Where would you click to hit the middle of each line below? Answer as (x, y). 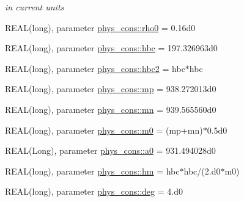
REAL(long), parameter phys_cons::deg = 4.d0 (94, 191)
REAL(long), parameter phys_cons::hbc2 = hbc (95, 68)
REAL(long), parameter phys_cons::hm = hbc (92, 171)
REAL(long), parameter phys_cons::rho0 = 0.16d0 (100, 27)
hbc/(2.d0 (202, 171)
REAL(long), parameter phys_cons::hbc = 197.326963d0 (111, 48)
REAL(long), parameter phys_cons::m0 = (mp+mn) (104, 130)
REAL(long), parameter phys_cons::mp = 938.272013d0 (111, 89)
